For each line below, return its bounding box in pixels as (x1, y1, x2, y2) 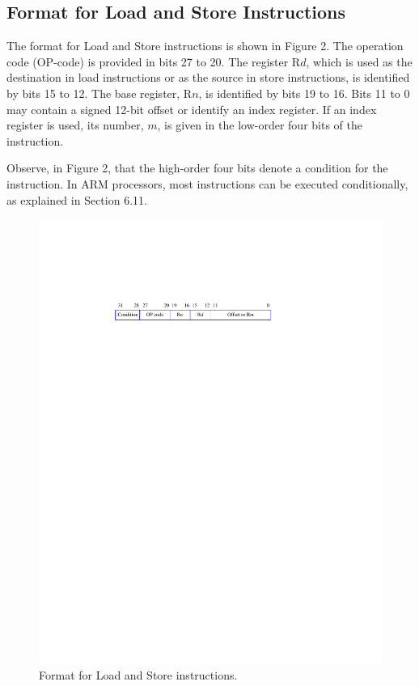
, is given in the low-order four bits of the (157, 116, 362, 133)
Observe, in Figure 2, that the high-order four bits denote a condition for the (6, 159, 388, 176)
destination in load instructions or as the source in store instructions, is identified (6, 69, 410, 86)
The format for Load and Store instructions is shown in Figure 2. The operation (6, 37, 404, 54)
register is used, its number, (6, 116, 144, 133)
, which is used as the (306, 53, 413, 70)
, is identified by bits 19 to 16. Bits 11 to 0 (198, 84, 410, 101)
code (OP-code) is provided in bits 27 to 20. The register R (6, 53, 301, 70)
